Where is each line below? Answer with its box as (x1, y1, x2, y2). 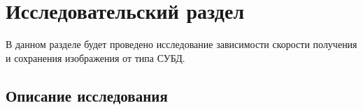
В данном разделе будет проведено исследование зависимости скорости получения (6, 37, 357, 52)
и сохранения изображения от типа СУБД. (6, 50, 185, 65)
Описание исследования (6, 84, 168, 106)
